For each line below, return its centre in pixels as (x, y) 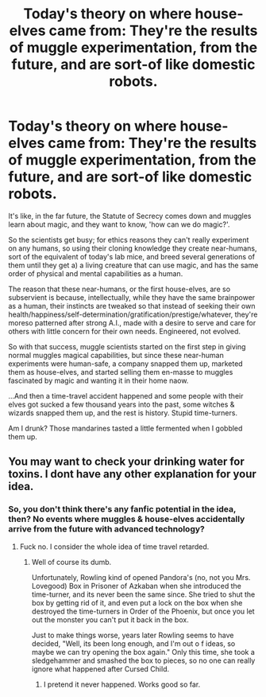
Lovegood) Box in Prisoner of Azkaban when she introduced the (137, 586)
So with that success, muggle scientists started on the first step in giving (127, 346)
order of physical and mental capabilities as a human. (96, 273)
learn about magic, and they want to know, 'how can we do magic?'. (119, 224)
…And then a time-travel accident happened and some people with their (126, 395)
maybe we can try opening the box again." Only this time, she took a (143, 652)
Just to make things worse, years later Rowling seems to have (133, 635)
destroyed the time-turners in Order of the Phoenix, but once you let (143, 611)
